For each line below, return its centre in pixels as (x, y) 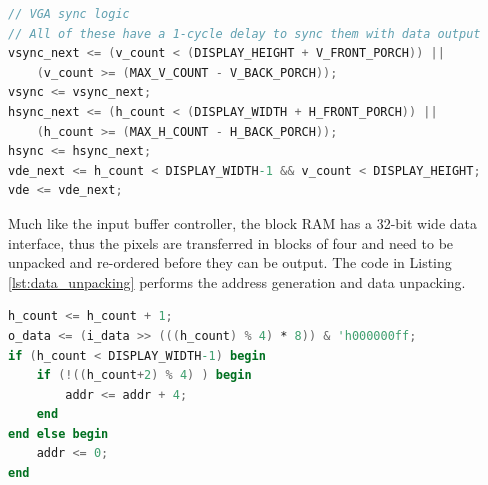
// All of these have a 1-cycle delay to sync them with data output (244, 33)
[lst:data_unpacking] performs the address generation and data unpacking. (237, 281)
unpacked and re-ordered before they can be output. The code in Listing (230, 262)
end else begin (58, 433)
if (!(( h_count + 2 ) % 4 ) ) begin (144, 375)
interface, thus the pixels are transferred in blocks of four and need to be (231, 242)
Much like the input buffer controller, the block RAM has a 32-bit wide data (243, 222)
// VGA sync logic (69, 14)
